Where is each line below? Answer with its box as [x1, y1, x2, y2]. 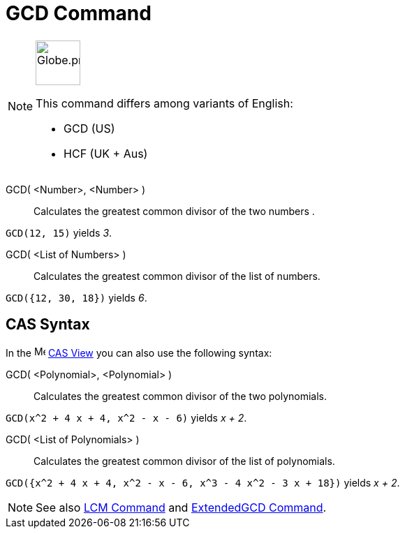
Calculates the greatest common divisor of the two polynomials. [34, 390, 327, 402]
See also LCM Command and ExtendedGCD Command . [36, 500, 327, 514]
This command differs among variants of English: [36, 96, 293, 110]
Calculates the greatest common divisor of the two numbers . [34, 205, 315, 217]
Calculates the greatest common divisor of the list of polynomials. [34, 454, 335, 467]
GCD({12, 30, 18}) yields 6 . [6, 291, 147, 304]
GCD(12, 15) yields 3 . [6, 226, 112, 239]
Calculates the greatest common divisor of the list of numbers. [34, 269, 321, 282]
